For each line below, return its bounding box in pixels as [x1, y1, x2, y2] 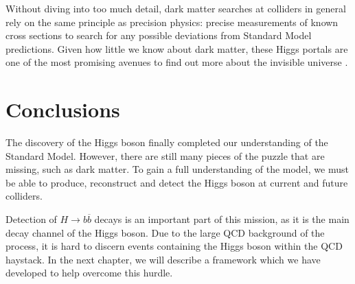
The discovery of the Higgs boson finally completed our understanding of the [5, 135, 328, 150]
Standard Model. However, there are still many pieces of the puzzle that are [5, 148, 325, 163]
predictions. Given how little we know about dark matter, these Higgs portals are [5, 41, 348, 56]
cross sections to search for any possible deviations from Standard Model [5, 28, 312, 43]
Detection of [5, 212, 57, 226]
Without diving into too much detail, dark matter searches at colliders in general [5, 1, 346, 15]
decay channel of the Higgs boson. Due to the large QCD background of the [5, 225, 325, 239]
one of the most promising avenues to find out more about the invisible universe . [5, 55, 348, 69]
